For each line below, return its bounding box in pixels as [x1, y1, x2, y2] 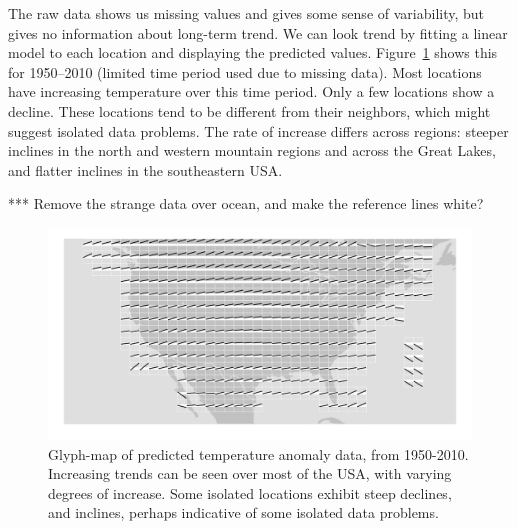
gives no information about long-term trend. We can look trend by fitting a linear [8, 22, 508, 43]
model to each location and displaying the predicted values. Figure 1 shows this [8, 42, 498, 63]
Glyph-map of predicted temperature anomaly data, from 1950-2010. [48, 443, 469, 464]
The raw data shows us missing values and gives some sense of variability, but [8, 3, 485, 23]
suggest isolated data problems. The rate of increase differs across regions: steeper [8, 120, 509, 141]
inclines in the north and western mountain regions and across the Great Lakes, [8, 140, 496, 161]
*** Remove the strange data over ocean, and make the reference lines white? [8, 193, 484, 214]
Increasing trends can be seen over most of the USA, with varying [48, 463, 452, 484]
